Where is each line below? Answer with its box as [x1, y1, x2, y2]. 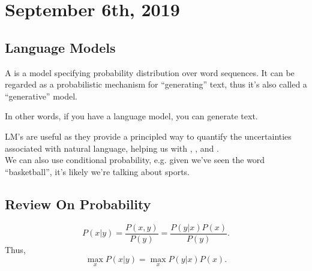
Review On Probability [5, 194, 151, 213]
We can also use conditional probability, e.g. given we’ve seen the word [5, 153, 265, 166]
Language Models [5, 38, 116, 56]
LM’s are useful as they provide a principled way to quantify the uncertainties [5, 130, 292, 142]
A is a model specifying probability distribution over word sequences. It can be [5, 66, 295, 79]
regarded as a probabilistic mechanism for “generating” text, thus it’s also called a [5, 78, 307, 91]
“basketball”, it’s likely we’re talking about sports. [5, 165, 190, 177]
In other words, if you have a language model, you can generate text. [5, 110, 258, 122]
